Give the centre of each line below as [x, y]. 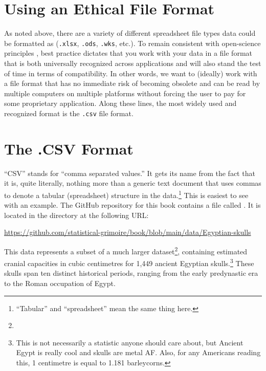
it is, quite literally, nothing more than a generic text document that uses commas [133, 183]
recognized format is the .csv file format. [69, 113]
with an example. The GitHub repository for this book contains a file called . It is [132, 205]
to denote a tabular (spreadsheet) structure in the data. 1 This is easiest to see [126, 194]
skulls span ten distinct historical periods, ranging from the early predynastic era [131, 273]
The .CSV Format [69, 148]
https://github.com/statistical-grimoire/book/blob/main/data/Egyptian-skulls [128, 232]
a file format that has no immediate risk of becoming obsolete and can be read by [132, 83]
